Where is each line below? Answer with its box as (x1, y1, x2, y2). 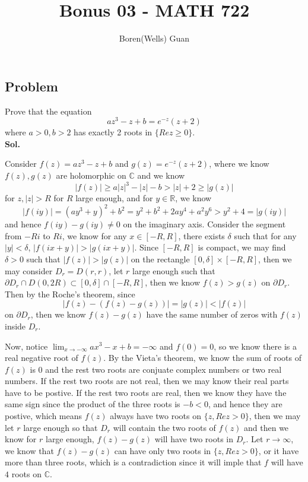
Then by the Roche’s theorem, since (5, 287, 135, 300)
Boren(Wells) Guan (119, 32, 190, 45)
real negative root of (5, 351, 78, 364)
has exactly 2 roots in (74, 126, 153, 138)
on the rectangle (131, 252, 190, 265)
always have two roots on (110, 410, 201, 422)
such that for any (234, 229, 297, 242)
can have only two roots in (114, 444, 211, 456)
